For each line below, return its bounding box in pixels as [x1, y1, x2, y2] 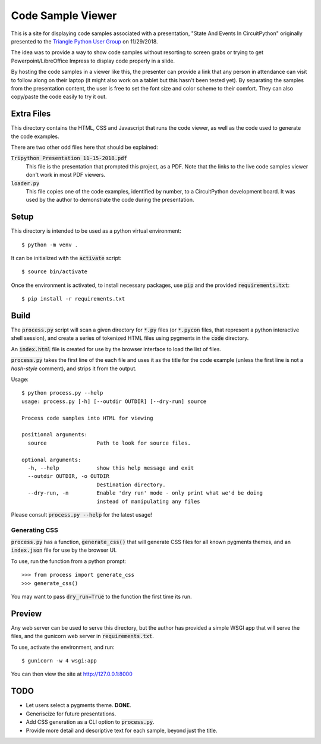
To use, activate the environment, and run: [11, 643, 115, 651]
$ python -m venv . [21, 241, 78, 248]
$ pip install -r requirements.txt [21, 295, 125, 302]
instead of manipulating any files [96, 498, 200, 505]
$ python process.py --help [21, 390, 103, 396]
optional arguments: [21, 456, 81, 463]
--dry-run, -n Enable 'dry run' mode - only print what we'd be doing [27, 490, 263, 496]
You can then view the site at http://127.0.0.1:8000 [11, 670, 133, 678]
